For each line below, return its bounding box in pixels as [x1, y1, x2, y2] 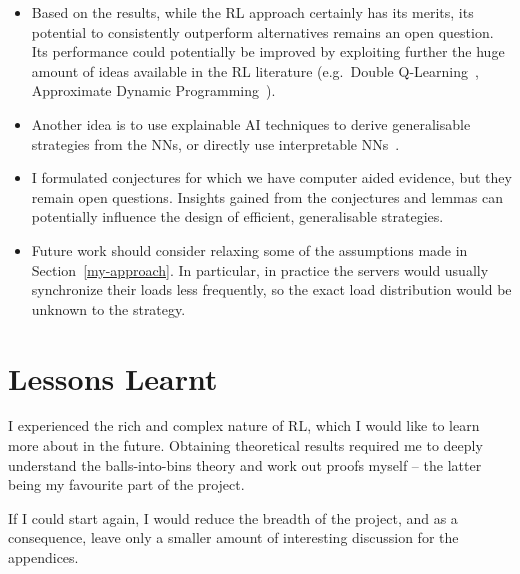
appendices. [8, 547, 79, 567]
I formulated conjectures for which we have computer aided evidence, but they [31, 167, 512, 188]
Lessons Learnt [8, 357, 218, 398]
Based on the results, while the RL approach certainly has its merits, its [31, 2, 474, 22]
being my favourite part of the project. [8, 474, 245, 495]
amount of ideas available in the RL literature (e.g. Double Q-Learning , [31, 60, 479, 81]
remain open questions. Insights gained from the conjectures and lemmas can [31, 186, 503, 207]
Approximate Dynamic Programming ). [31, 80, 276, 101]
